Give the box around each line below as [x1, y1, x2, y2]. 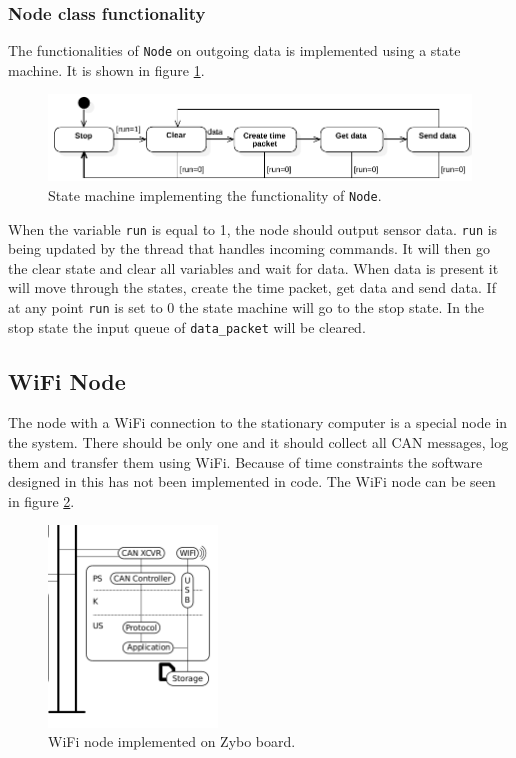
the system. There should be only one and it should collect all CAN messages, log [8, 432, 509, 453]
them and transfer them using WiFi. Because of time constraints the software [8, 451, 483, 472]
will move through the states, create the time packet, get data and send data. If [8, 277, 496, 298]
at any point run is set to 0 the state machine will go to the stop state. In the [8, 296, 485, 317]
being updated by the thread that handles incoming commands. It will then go [8, 238, 491, 259]
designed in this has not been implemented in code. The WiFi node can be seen [8, 471, 496, 492]
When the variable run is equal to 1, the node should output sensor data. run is [8, 218, 498, 239]
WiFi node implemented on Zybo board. [48, 731, 296, 752]
